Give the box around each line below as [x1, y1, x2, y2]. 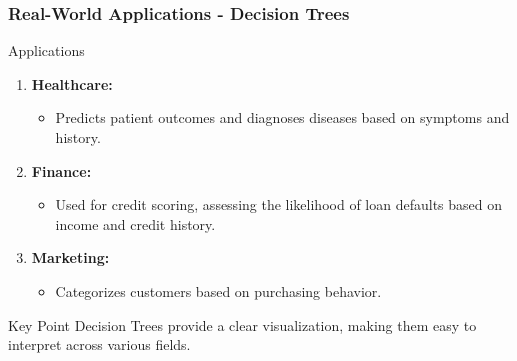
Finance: [31, 160, 92, 181]
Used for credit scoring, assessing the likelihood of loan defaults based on [55, 194, 502, 215]
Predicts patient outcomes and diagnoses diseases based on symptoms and [55, 107, 510, 128]
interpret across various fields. [8, 334, 191, 355]
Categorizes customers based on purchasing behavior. [55, 280, 382, 301]
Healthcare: [31, 73, 113, 94]
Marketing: [31, 247, 110, 268]
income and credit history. [55, 213, 216, 234]
